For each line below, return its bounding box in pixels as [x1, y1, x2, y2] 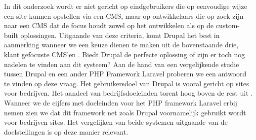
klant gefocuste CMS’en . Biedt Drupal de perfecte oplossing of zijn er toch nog [4, 49, 245, 59]
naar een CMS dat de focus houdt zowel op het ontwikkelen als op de [4, 20, 214, 31]
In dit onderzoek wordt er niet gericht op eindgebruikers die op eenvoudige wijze [4, 1, 247, 11]
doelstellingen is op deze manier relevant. [4, 126, 128, 137]
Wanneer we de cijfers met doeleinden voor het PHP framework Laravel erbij [4, 97, 237, 107]
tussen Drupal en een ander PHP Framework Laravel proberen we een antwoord [4, 69, 247, 79]
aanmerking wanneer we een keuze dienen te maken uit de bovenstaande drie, [4, 39, 239, 50]
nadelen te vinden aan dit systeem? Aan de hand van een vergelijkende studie [4, 59, 239, 69]
